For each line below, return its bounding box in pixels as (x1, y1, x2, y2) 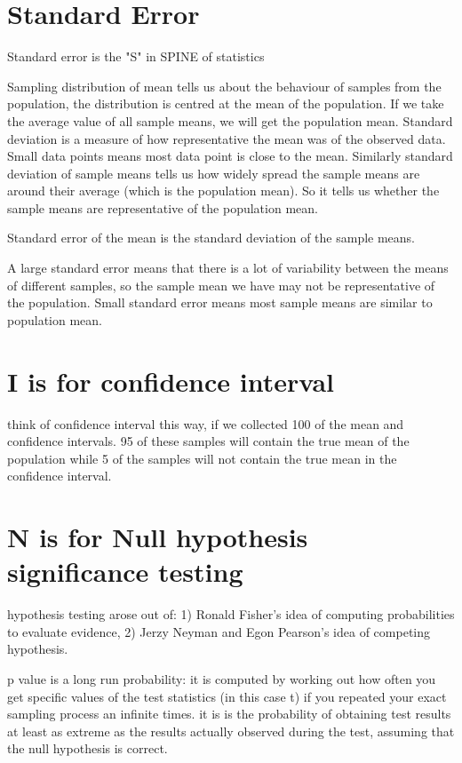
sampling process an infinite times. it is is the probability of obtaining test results (7, 704, 451, 723)
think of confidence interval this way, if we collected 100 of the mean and (7, 414, 404, 433)
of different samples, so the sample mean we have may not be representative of (7, 275, 435, 294)
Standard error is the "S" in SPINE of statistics (7, 47, 265, 66)
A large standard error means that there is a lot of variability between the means (7, 258, 449, 277)
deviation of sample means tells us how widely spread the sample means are (7, 163, 420, 182)
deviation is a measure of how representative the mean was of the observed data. (7, 129, 446, 147)
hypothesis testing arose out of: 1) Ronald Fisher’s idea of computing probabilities (7, 605, 455, 624)
